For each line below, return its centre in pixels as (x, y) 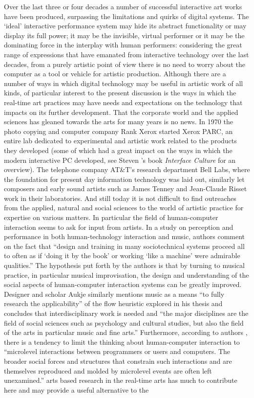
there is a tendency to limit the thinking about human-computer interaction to (122, 342)
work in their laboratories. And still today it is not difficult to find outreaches (120, 198)
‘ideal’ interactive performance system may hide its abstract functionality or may (125, 26)
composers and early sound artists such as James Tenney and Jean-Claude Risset (126, 188)
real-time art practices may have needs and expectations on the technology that (123, 102)
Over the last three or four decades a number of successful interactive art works (123, 6)
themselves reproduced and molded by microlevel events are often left (108, 370)
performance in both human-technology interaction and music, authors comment (125, 236)
